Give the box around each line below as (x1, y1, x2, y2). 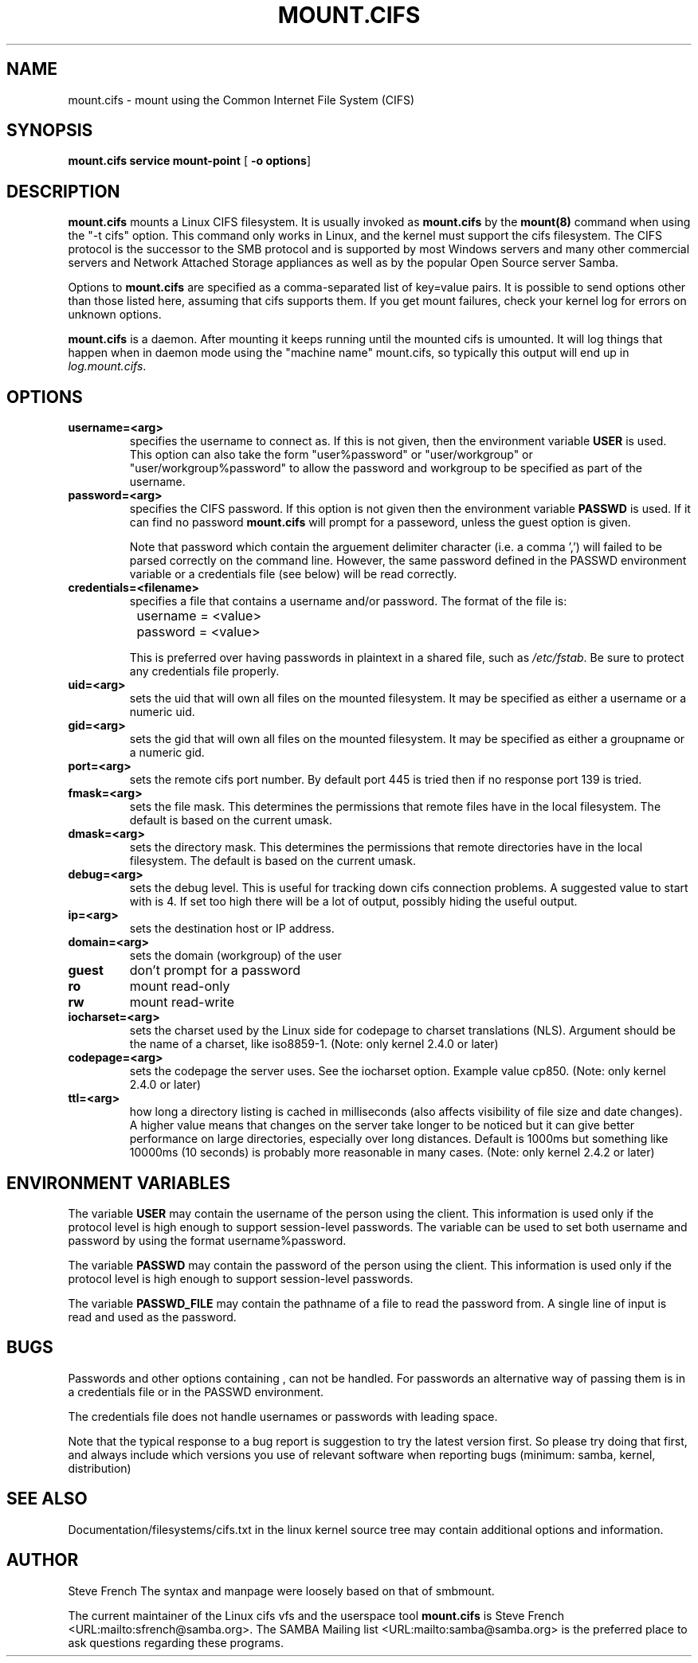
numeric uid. (129, 705, 195, 719)
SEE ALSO (6, 1489, 88, 1509)
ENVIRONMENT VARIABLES (6, 1172, 230, 1193)
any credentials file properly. (129, 664, 280, 679)
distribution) (68, 1461, 131, 1475)
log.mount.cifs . (68, 359, 147, 374)
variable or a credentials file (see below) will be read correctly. (129, 567, 457, 581)
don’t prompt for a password (129, 962, 300, 979)
